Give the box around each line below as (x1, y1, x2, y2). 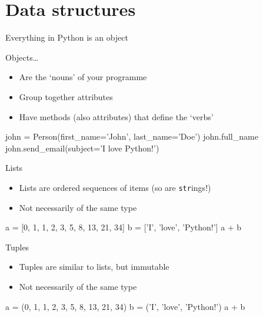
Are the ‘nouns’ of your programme (19, 71, 147, 83)
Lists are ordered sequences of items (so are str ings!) (19, 181, 211, 193)
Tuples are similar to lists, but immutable (19, 260, 169, 273)
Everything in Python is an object (5, 31, 128, 44)
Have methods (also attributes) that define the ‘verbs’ (19, 110, 214, 123)
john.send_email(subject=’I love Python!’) (5, 141, 159, 154)
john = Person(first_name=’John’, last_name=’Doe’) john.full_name (5, 130, 258, 143)
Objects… (5, 51, 39, 63)
